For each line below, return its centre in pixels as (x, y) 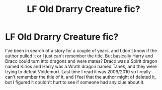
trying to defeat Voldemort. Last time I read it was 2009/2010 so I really (78, 71)
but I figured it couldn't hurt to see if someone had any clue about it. (75, 82)
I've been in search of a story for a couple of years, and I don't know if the (81, 50)
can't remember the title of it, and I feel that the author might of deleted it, (81, 77)
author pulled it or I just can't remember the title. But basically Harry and (79, 56)
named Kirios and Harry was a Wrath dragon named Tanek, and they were (81, 66)
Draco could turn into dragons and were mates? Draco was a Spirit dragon (81, 61)
